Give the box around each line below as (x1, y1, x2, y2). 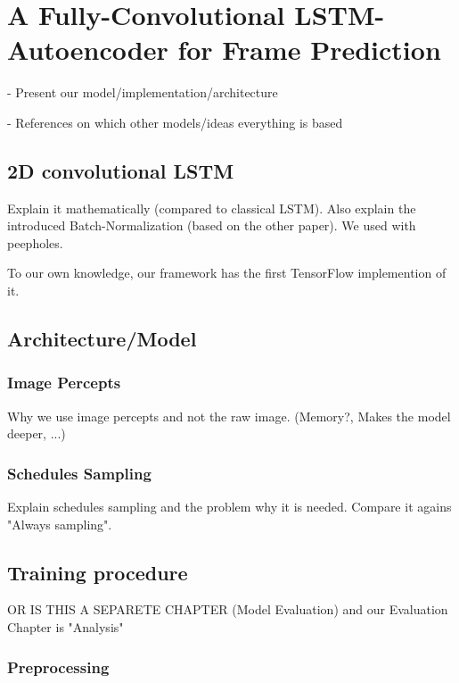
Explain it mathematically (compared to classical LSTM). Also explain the (7, 198, 416, 217)
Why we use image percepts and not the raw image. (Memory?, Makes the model (7, 406, 451, 425)
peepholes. (7, 233, 63, 252)
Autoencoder (7, 31, 168, 68)
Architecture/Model (7, 325, 197, 353)
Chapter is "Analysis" (7, 618, 124, 637)
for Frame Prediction (177, 31, 441, 68)
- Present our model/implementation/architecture (7, 83, 278, 102)
